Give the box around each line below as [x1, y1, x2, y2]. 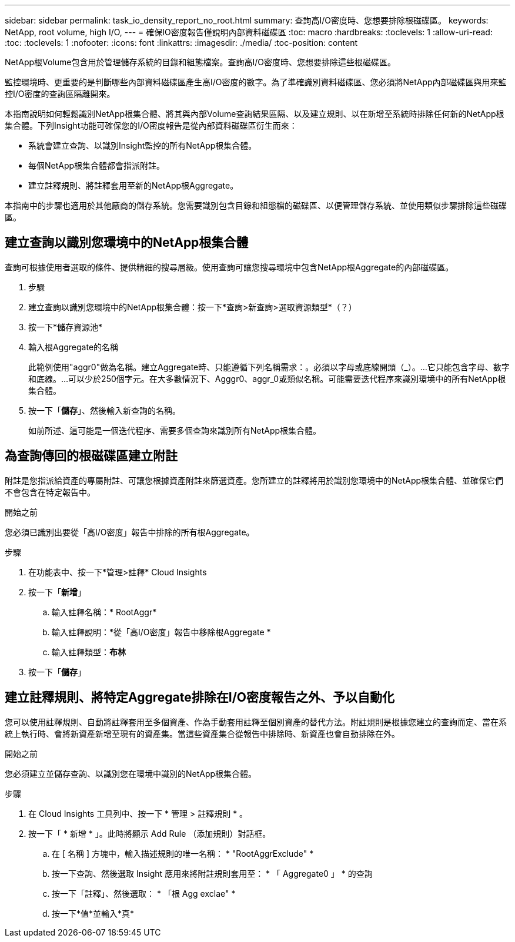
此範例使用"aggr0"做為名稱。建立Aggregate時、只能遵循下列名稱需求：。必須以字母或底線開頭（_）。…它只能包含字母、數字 [28, 361, 510, 372]
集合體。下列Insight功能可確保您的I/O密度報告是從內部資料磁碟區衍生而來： [5, 120, 297, 130]
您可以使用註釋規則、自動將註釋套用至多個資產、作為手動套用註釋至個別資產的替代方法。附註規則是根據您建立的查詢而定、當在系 [5, 716, 507, 727]
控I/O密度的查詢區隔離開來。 [5, 89, 115, 99]
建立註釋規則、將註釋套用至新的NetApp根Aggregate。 [28, 180, 239, 190]
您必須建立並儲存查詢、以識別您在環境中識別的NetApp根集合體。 [5, 768, 257, 779]
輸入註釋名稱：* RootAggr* [52, 606, 157, 617]
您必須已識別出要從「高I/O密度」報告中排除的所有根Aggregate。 [5, 527, 255, 537]
